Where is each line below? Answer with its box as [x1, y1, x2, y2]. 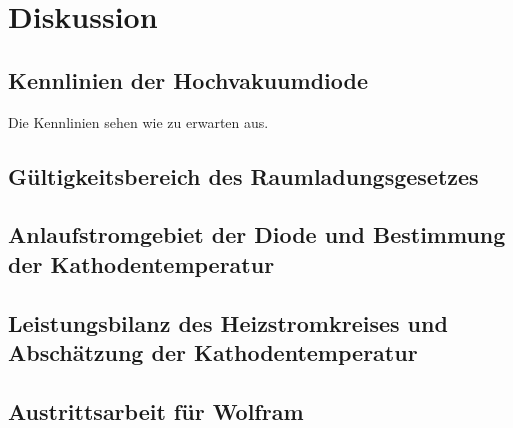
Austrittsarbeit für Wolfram [8, 395, 304, 426]
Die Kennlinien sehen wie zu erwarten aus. [8, 111, 269, 132]
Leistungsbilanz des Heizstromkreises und [8, 307, 448, 338]
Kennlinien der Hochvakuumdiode [8, 64, 369, 95]
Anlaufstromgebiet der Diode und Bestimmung [8, 219, 506, 250]
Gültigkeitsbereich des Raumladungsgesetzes [8, 160, 479, 191]
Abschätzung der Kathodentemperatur [8, 336, 418, 367]
